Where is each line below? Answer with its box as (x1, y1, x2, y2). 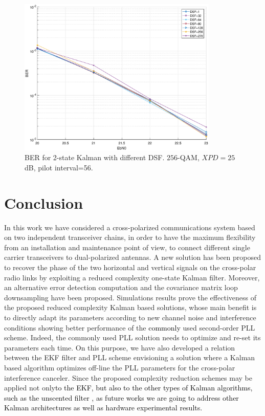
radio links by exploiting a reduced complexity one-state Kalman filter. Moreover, (4, 272, 260, 282)
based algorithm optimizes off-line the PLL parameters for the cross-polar (4, 362, 235, 373)
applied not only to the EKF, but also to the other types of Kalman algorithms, (4, 382, 253, 393)
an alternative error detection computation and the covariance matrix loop (4, 282, 238, 293)
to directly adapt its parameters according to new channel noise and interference (4, 312, 256, 323)
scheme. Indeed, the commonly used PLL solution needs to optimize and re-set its (4, 332, 261, 343)
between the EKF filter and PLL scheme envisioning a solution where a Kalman (4, 352, 255, 363)
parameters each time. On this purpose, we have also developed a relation (4, 342, 235, 353)
